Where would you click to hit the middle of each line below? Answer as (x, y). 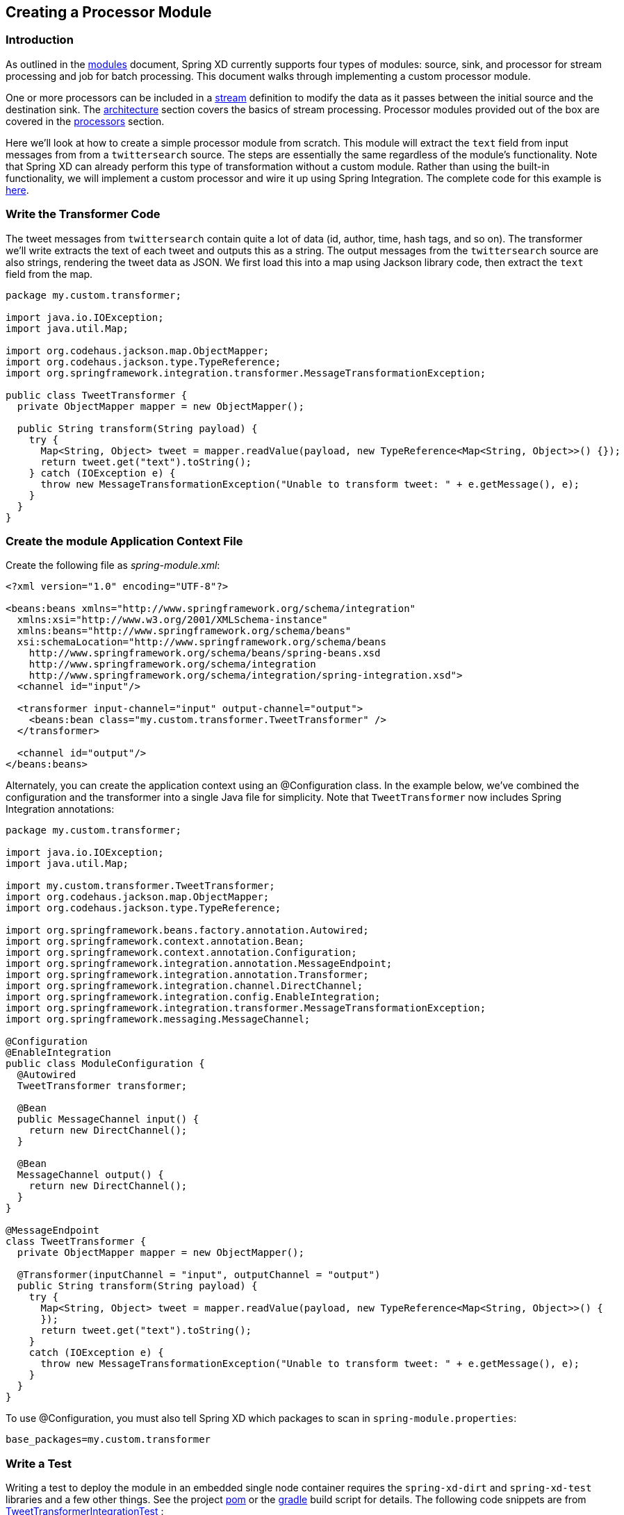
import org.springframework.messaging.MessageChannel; (158, 1019)
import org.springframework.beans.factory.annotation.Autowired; (187, 930)
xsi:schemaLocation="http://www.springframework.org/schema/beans (202, 642)
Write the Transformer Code (83, 214)
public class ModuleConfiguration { (105, 1064)
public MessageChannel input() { (108, 1119)
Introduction (40, 40)
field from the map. (49, 274)
